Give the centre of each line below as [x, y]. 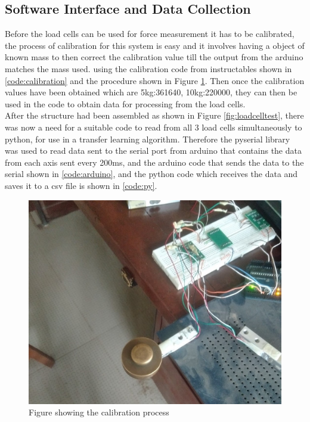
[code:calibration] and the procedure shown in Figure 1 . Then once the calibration [155, 80]
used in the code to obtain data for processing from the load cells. [125, 103]
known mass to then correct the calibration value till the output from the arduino [154, 57]
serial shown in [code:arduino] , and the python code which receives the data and [151, 174]
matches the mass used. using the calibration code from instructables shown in [148, 68]
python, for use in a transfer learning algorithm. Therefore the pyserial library [148, 139]
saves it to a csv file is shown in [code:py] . [81, 185]
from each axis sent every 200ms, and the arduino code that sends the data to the [154, 162]
